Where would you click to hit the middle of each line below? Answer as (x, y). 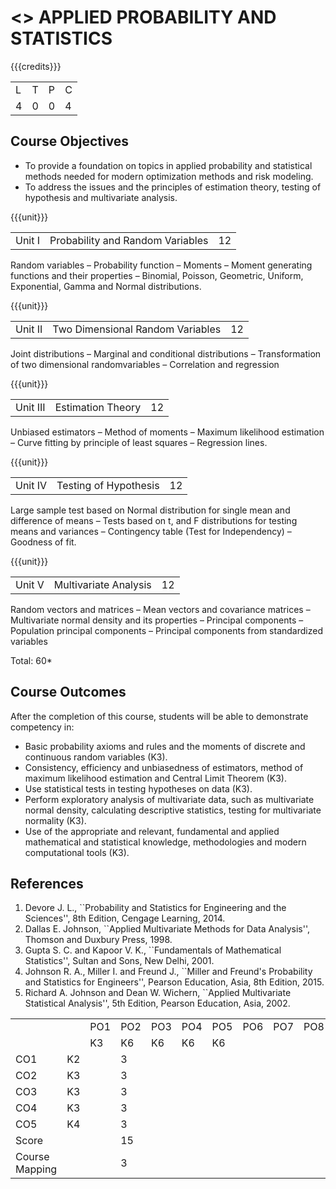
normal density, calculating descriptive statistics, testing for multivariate (173, 810)
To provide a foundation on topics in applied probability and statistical (168, 165)
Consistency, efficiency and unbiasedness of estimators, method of (164, 767)
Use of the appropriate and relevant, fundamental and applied (152, 831)
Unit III (30, 407)
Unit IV (31, 485)
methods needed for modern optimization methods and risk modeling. (169, 176)
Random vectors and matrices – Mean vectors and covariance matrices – (160, 609)
